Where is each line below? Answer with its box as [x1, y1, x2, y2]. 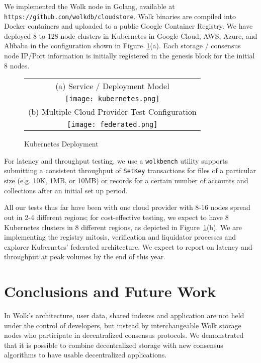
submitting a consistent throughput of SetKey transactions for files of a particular [4, 165, 256, 176]
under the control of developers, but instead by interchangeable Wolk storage [4, 320, 241, 330]
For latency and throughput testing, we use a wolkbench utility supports [4, 155, 228, 166]
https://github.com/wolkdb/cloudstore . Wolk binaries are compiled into [4, 11, 236, 21]
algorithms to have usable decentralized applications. [4, 349, 167, 360]
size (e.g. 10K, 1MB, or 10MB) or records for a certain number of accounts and [4, 175, 248, 186]
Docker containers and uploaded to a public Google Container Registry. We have [4, 21, 253, 31]
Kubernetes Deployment [24, 138, 99, 149]
